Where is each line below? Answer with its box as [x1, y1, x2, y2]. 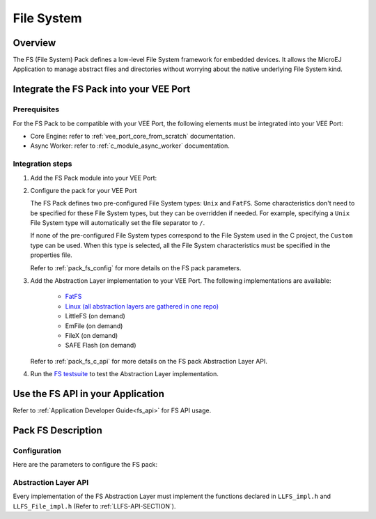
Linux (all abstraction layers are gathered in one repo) [65, 302, 219, 310]
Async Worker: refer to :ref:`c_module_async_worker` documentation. [30, 141, 230, 150]
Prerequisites [13, 104, 59, 114]
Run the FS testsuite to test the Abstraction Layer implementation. [30, 370, 219, 378]
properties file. [30, 251, 72, 259]
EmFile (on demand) [65, 321, 123, 330]
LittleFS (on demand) [65, 312, 125, 320]
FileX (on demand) [65, 332, 118, 339]
